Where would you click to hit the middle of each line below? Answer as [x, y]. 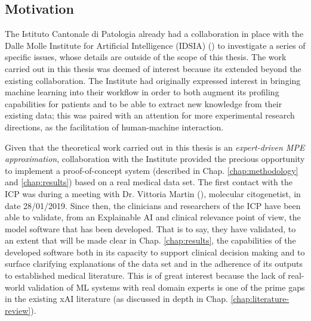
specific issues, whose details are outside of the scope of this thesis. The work [146, 57]
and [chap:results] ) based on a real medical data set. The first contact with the [149, 182]
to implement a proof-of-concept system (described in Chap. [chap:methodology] [152, 170]
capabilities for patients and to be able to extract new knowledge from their [144, 103]
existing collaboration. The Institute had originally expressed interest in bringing [153, 80]
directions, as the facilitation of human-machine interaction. [114, 127]
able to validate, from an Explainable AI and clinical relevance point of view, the [153, 217]
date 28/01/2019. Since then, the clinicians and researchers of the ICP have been [153, 205]
